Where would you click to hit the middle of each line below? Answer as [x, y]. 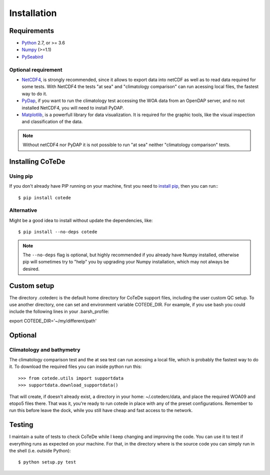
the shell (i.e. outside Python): [40, 451]
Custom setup [32, 286]
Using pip [21, 176]
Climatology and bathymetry [45, 349]
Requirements [32, 31]
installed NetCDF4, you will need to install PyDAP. [73, 108]
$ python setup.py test [47, 462]
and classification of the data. [52, 122]
